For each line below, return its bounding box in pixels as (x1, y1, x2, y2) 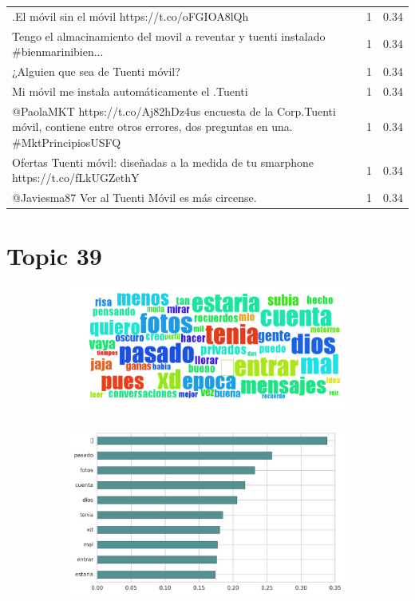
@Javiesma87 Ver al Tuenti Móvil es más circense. (12, 189, 257, 206)
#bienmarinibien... (12, 43, 104, 60)
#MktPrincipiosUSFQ (12, 133, 121, 150)
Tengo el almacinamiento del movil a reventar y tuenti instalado (12, 27, 326, 44)
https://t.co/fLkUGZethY (12, 169, 140, 186)
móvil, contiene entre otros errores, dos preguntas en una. (12, 118, 293, 135)
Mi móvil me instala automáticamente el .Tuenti (12, 82, 248, 99)
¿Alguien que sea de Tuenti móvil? (12, 63, 180, 80)
